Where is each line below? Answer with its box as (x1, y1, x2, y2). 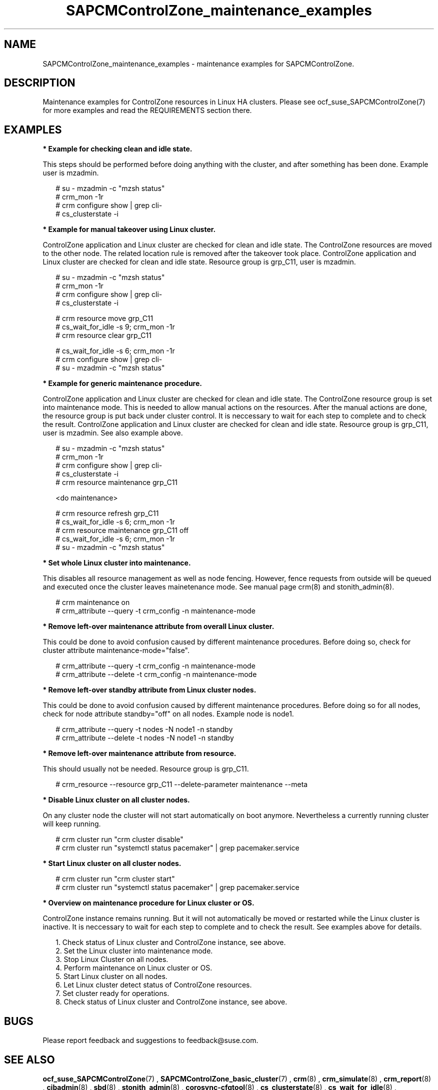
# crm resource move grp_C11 (55, 314, 153, 323)
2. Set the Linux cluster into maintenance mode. (55, 946, 213, 955)
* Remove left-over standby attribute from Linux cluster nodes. (42, 685, 256, 694)
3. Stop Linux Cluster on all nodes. (55, 955, 168, 964)
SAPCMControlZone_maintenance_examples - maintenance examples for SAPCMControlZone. (42, 59, 354, 68)
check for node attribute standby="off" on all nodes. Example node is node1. (42, 709, 294, 718)
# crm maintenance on (55, 598, 130, 607)
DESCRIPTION (4, 76, 75, 89)
